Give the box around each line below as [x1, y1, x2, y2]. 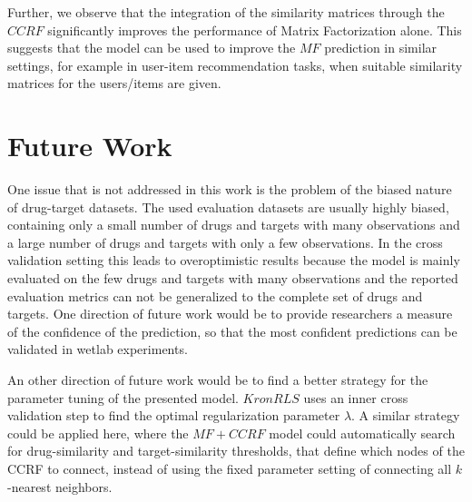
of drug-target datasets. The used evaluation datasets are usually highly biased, [7, 197, 449, 216]
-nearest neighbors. [7, 477, 113, 496]
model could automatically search [269, 423, 456, 442]
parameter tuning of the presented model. [7, 388, 239, 407]
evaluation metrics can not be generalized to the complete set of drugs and [7, 286, 423, 305]
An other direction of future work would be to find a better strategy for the [7, 370, 428, 389]
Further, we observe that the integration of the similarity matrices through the [7, 3, 445, 21]
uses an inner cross [303, 388, 408, 407]
